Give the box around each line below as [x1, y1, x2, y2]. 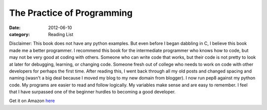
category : [9, 31, 30, 37]
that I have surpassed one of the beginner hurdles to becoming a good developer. [9, 89, 176, 95]
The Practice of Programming [9, 7, 133, 18]
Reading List [48, 31, 74, 37]
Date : [9, 25, 21, 31]
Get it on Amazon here [9, 98, 55, 104]
